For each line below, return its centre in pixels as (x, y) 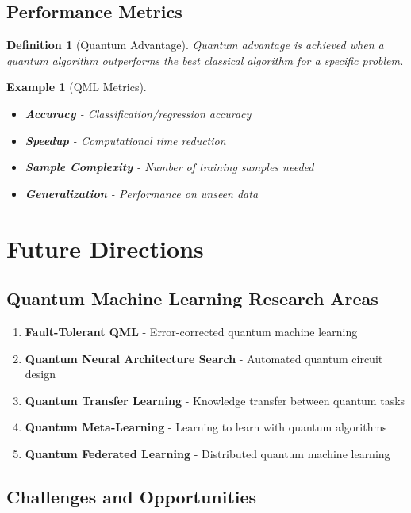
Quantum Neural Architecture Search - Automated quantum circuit (204, 358)
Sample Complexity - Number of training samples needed (169, 167)
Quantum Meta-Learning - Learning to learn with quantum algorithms (206, 427)
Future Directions (105, 248)
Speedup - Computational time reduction (125, 140)
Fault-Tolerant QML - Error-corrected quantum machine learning (191, 331)
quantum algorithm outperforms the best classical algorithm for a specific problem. (205, 60)
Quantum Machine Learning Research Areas (192, 299)
